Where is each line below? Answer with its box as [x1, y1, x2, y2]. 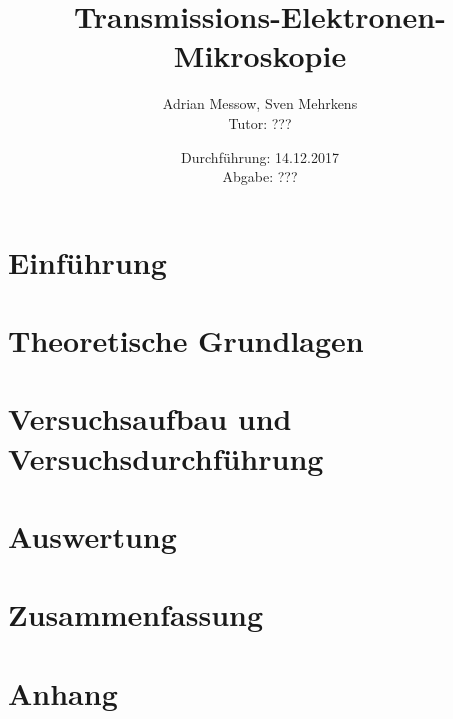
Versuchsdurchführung [8, 437, 324, 478]
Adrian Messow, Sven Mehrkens [162, 93, 358, 114]
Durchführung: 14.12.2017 [181, 146, 339, 167]
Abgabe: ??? [222, 166, 298, 187]
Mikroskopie [173, 35, 347, 76]
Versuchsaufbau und [8, 398, 292, 439]
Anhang [8, 672, 118, 713]
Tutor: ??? [228, 112, 292, 133]
